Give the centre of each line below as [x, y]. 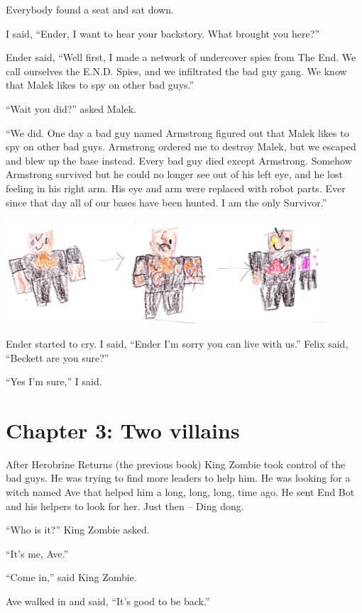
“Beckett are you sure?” [57, 357]
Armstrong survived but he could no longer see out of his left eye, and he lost [174, 174]
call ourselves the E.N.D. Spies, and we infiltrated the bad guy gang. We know [176, 71]
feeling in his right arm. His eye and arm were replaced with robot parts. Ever [176, 188]
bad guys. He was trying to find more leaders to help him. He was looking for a [178, 478]
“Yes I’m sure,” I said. [54, 381]
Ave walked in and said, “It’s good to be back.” [108, 601]
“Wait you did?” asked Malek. [71, 108]
